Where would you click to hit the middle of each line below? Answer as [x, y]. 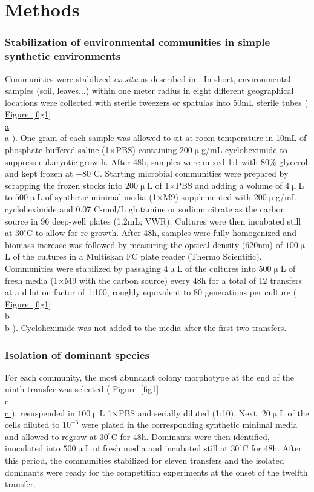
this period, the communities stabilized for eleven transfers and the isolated [145, 460]
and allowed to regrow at [51, 436]
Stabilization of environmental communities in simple [138, 42]
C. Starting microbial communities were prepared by [191, 173]
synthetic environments [63, 56]
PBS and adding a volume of [229, 185]
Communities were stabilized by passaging [83, 268]
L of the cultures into [216, 268]
